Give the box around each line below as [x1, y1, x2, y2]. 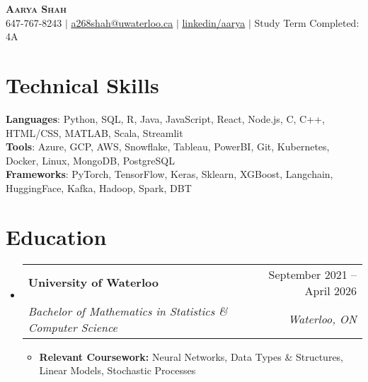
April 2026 [304, 282, 357, 299]
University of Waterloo [28, 274, 159, 291]
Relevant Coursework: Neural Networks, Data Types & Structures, [39, 349, 344, 364]
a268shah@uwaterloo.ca [71, 15, 173, 30]
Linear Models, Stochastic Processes [39, 363, 196, 378]
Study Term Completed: [254, 15, 360, 30]
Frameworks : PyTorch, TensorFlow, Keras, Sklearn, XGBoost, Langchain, [6, 167, 333, 181]
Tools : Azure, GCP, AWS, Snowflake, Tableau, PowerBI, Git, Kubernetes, [6, 139, 330, 154]
